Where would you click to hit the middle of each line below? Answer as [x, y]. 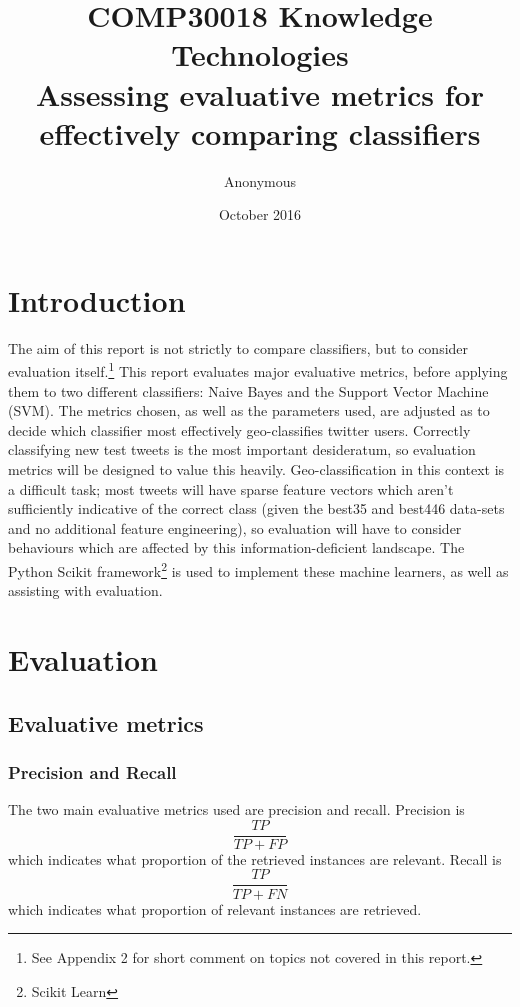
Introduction [97, 299]
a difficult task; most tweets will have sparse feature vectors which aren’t [231, 488]
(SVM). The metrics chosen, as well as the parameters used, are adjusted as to [249, 410]
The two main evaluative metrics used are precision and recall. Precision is [236, 809]
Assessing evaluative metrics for [260, 93]
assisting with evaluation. [85, 590]
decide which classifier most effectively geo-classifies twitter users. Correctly [239, 429]
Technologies [260, 54]
